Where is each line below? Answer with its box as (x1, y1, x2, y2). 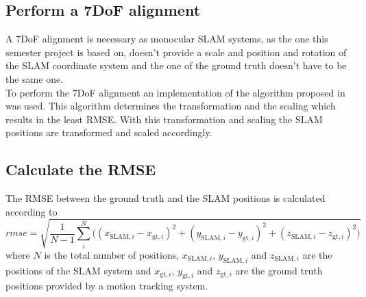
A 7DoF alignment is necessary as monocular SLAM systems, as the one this (5, 31, 328, 46)
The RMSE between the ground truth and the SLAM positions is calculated (5, 191, 326, 205)
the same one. (5, 71, 64, 86)
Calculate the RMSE (5, 159, 156, 180)
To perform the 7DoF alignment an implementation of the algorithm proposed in (5, 85, 345, 99)
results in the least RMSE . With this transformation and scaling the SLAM (5, 112, 323, 126)
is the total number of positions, (44, 247, 180, 261)
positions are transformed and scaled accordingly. (5, 125, 212, 140)
